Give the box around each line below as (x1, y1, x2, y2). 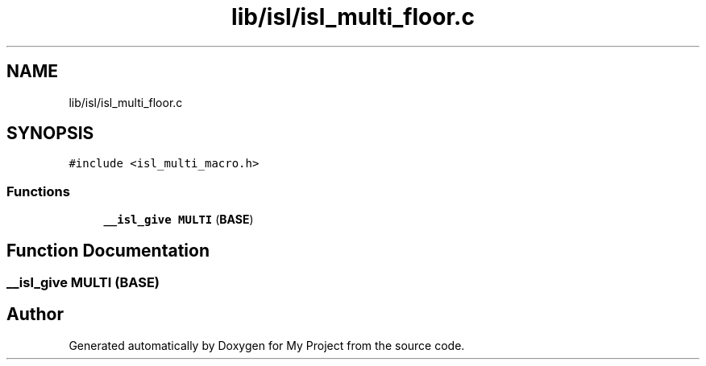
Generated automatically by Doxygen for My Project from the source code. (69, 338, 465, 352)
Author (6, 304, 64, 325)
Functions (6, 183, 70, 199)
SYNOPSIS (6, 123, 94, 144)
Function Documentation (6, 240, 210, 261)
